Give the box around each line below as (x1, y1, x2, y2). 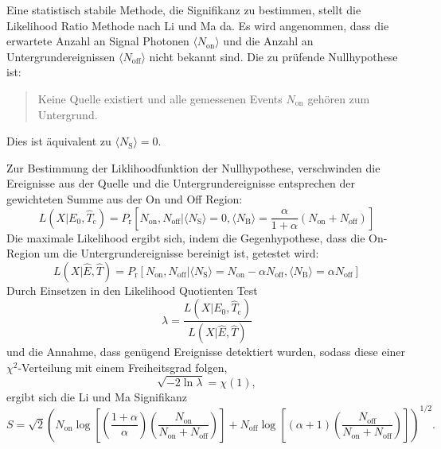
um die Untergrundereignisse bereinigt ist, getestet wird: (43, 245, 319, 261)
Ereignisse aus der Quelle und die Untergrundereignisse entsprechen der (6, 175, 356, 192)
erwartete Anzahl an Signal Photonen (6, 33, 189, 49)
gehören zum (307, 90, 370, 106)
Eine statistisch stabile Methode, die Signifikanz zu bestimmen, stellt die (6, 2, 361, 17)
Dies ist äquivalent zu (6, 133, 111, 149)
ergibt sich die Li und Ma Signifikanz (6, 388, 188, 404)
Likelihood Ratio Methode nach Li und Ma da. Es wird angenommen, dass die (6, 17, 389, 33)
